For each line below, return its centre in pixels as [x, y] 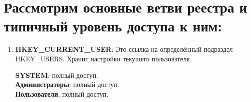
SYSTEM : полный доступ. [57, 75]
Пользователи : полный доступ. [62, 94]
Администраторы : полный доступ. [67, 84]
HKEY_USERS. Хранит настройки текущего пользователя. [103, 58]
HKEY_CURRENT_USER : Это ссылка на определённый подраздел [124, 49]
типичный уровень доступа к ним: [113, 26]
